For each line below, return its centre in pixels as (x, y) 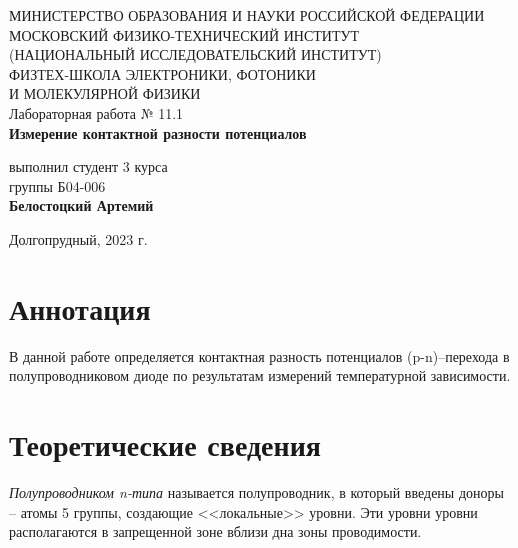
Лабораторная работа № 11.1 (96, 112)
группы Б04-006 (57, 185)
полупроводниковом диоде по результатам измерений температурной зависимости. (260, 375)
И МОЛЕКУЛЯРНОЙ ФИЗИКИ (105, 93)
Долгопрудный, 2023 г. (78, 238)
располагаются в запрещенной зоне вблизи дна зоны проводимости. (215, 531)
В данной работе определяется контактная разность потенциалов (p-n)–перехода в (259, 355)
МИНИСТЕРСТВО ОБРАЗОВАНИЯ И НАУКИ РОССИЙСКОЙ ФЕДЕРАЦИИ (247, 15)
